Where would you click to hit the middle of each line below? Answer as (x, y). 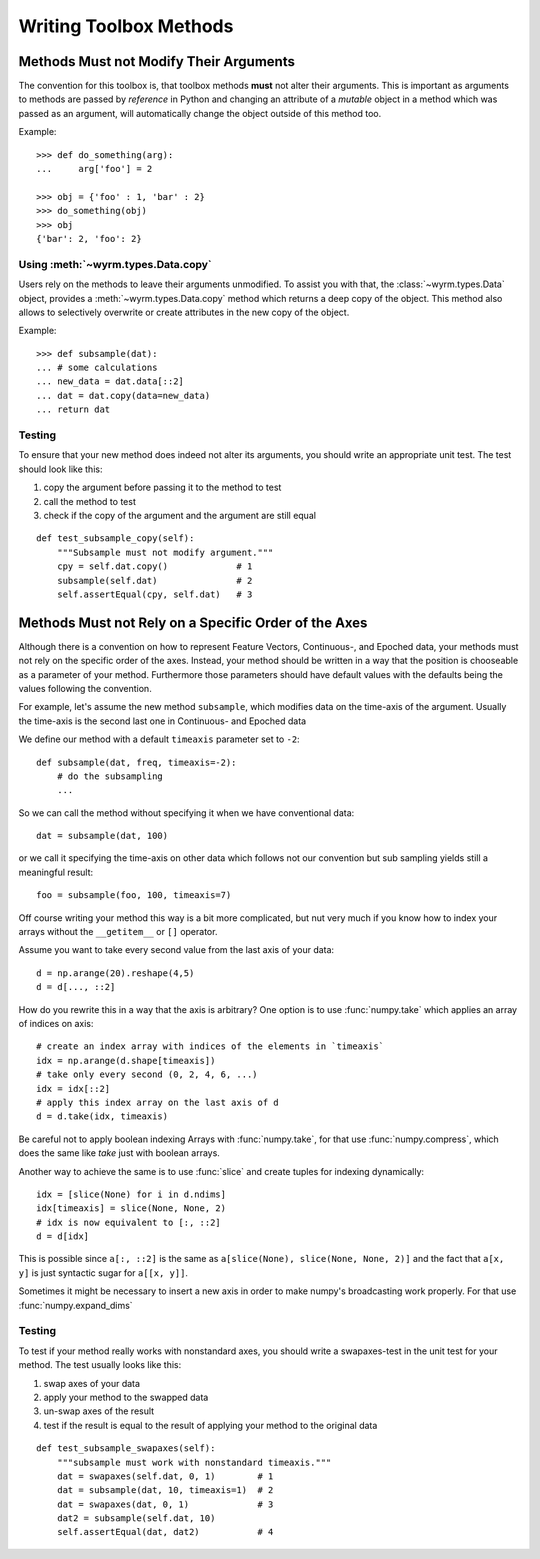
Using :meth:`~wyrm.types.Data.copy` (115, 264)
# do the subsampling (110, 776)
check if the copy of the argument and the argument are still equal (180, 515)
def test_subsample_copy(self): (115, 538)
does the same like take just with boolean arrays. (119, 1153)
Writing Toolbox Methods (126, 26)
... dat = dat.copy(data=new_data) (123, 395)
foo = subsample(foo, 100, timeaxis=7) (134, 895)
